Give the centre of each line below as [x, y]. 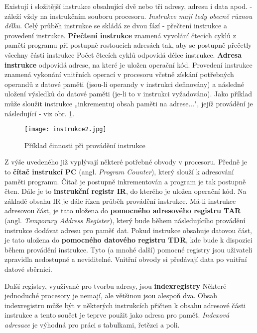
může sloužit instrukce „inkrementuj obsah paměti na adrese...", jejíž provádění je [129, 103]
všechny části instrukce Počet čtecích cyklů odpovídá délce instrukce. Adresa [123, 54]
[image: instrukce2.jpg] [65, 129]
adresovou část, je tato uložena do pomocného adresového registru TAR [123, 210]
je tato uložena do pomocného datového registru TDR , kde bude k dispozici [128, 240]
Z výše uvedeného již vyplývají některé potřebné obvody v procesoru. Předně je [126, 162]
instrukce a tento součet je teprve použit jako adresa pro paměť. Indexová [117, 315]
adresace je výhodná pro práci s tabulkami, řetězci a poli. [92, 324]
